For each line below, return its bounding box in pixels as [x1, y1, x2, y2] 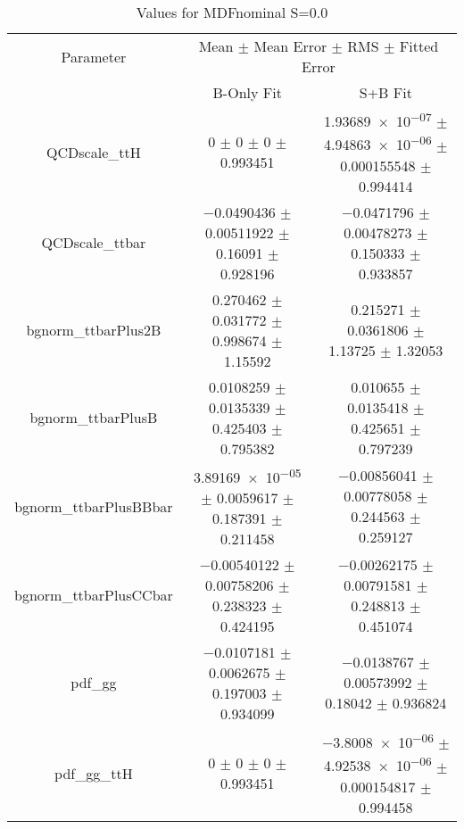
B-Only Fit [212, 82, 282, 103]
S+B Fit [359, 82, 412, 103]
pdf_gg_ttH [54, 762, 133, 783]
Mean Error [253, 36, 327, 56]
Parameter [61, 46, 127, 67]
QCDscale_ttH [46, 141, 141, 162]
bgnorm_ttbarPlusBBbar [14, 495, 173, 517]
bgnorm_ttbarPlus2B [26, 319, 162, 341]
